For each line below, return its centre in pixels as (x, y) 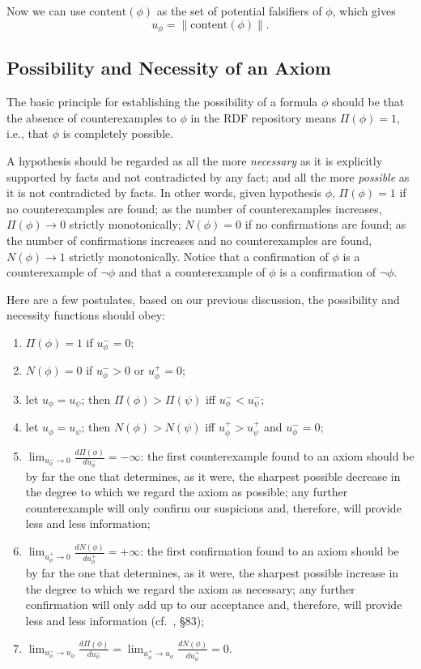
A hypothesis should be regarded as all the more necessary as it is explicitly (195, 161)
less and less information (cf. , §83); (115, 620)
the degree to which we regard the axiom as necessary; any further (190, 588)
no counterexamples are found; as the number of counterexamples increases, (194, 208)
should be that (368, 102)
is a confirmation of (327, 272)
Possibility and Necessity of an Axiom (169, 68)
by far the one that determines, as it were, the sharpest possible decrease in (213, 476)
